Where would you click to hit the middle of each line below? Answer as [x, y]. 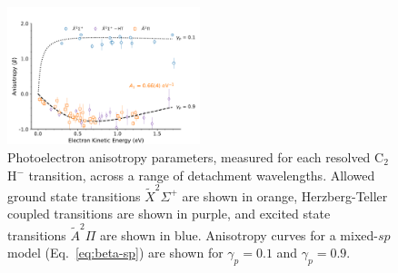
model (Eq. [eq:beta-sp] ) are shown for [115, 253]
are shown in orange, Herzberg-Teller [285, 195]
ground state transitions [74, 195]
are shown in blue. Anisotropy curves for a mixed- [239, 234]
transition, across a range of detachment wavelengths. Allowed [202, 175]
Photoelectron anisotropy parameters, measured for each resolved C [196, 156]
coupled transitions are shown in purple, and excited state [169, 214]
